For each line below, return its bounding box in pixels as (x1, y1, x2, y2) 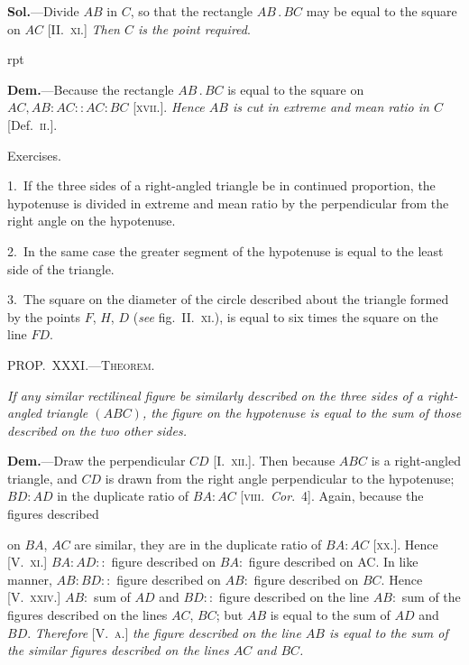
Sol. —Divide (7, 2, 79, 20)
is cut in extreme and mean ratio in (232, 97, 429, 116)
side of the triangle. (7, 259, 115, 278)
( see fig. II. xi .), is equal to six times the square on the (133, 307, 438, 326)
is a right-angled (371, 451, 461, 470)
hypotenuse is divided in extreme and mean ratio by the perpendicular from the (7, 193, 449, 212)
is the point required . (138, 19, 251, 38)
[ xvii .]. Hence (133, 97, 205, 116)
